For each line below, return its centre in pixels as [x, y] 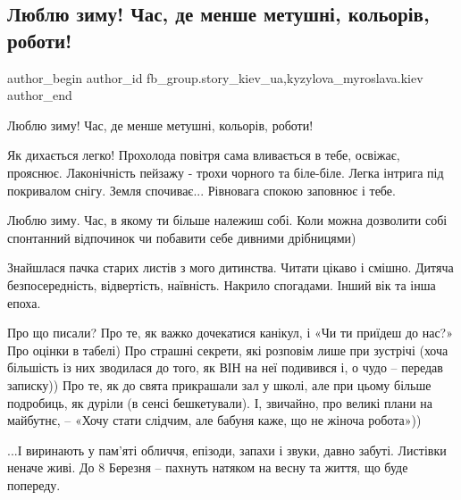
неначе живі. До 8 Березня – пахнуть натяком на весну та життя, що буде [208, 467]
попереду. [34, 484]
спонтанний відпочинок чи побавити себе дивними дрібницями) [182, 237]
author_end [40, 95]
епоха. [24, 302]
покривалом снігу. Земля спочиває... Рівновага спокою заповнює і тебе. [201, 190]
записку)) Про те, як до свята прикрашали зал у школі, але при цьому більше [219, 384]
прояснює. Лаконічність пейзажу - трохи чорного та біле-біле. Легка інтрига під [226, 172]
